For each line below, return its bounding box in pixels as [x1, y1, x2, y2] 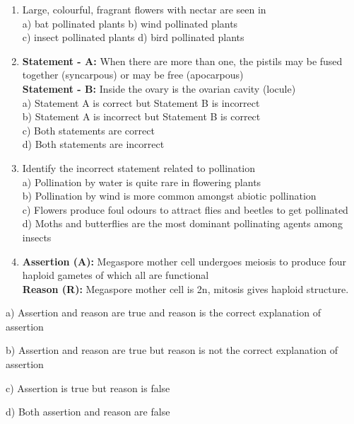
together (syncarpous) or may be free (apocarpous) [22, 67, 244, 82]
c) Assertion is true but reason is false [6, 380, 170, 395]
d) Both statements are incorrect [22, 137, 165, 151]
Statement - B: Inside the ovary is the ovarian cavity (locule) [22, 81, 296, 96]
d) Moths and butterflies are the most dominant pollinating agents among [22, 216, 343, 231]
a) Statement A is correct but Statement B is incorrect [22, 95, 260, 110]
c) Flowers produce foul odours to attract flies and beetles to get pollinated [22, 202, 348, 217]
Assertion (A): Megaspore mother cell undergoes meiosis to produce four [22, 253, 347, 268]
